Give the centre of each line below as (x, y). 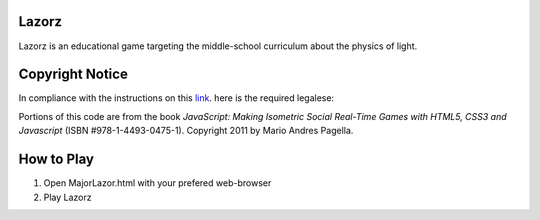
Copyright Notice (73, 74)
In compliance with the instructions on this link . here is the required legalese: (176, 98)
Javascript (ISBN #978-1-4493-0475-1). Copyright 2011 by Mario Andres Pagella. (186, 131)
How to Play (56, 159)
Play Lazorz (67, 197)
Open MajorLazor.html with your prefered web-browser (157, 183)
